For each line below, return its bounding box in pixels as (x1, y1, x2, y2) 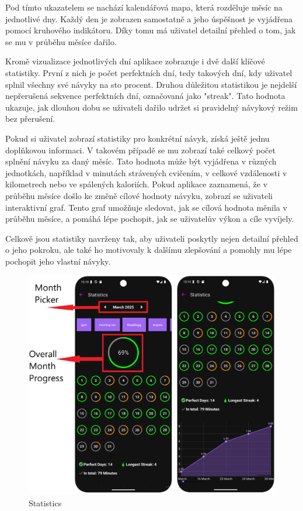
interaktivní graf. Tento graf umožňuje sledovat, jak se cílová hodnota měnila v (5, 201, 287, 213)
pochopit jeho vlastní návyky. (5, 255, 111, 267)
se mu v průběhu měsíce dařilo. (5, 35, 117, 47)
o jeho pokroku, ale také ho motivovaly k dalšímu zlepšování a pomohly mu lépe (5, 244, 292, 256)
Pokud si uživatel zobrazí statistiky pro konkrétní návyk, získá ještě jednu (5, 132, 270, 144)
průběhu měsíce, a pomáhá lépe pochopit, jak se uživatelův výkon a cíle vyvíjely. (5, 212, 294, 225)
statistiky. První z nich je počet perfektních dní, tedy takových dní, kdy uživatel (5, 66, 292, 78)
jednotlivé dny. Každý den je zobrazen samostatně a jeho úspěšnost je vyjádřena (5, 12, 293, 25)
